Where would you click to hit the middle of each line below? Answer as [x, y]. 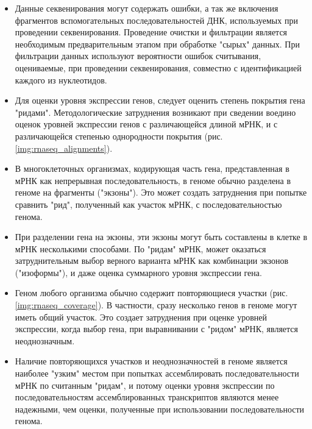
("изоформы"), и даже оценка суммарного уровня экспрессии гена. [138, 272]
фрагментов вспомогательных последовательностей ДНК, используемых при [156, 20]
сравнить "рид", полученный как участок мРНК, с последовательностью [148, 204]
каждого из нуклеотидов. [61, 80]
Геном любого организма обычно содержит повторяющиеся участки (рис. [151, 293]
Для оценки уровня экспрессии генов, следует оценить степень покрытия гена [160, 100]
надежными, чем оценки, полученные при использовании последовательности [160, 409]
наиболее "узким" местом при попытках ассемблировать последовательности [157, 373]
